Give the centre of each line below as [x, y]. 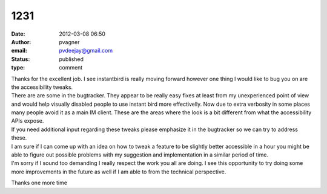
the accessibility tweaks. [42, 87]
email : [19, 51]
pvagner [69, 42]
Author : [21, 42]
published [71, 59]
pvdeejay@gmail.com [86, 51]
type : [18, 68]
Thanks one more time [39, 183]
